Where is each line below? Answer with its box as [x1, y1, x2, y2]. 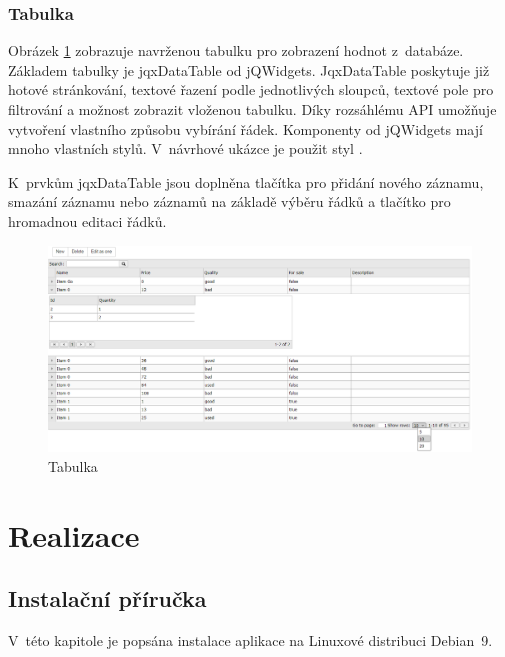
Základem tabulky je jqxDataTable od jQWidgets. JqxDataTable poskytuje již [8, 59, 490, 80]
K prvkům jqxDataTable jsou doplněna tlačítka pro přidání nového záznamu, [8, 171, 484, 192]
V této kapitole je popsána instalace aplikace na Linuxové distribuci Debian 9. [8, 629, 493, 650]
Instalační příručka [8, 583, 207, 614]
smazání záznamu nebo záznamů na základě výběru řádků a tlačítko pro [8, 191, 451, 212]
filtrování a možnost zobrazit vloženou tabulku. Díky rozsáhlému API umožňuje [8, 99, 497, 119]
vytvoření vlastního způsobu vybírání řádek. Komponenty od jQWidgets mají [8, 118, 483, 139]
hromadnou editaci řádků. [8, 210, 167, 231]
